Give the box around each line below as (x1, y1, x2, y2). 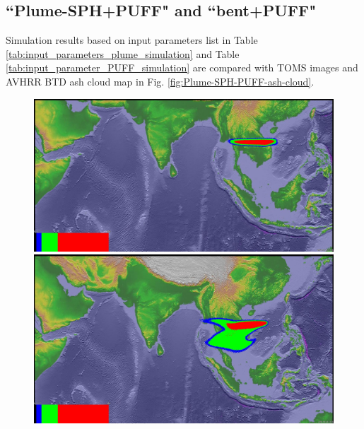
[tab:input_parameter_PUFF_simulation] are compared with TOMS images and (6, 60, 358, 75)
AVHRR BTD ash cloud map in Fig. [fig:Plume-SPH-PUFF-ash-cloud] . (6, 74, 315, 88)
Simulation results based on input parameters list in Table (6, 33, 258, 47)
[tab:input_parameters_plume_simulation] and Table (6, 46, 240, 61)
